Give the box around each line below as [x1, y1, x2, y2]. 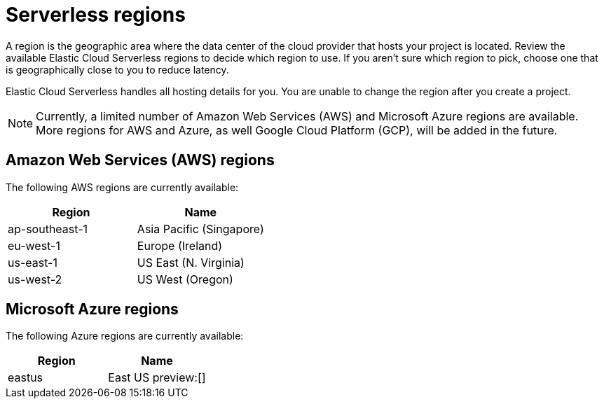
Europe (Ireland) [137, 238, 223, 253]
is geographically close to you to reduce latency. [6, 63, 229, 76]
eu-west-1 [8, 238, 60, 253]
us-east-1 [8, 255, 57, 270]
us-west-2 [8, 272, 62, 286]
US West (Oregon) [137, 272, 233, 286]
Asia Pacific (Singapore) [137, 221, 264, 236]
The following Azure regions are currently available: [6, 330, 244, 342]
